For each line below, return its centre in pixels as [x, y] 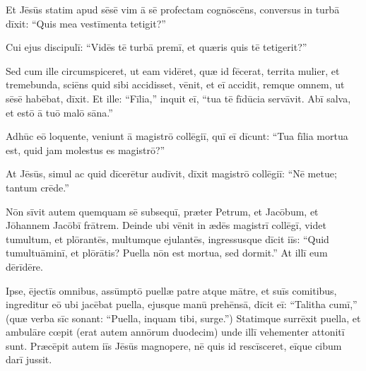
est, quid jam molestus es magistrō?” [85, 149]
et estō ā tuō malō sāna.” [59, 112]
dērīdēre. [24, 266]
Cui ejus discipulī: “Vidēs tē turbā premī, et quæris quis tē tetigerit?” [157, 47]
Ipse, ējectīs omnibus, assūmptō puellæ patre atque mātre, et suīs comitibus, [171, 290]
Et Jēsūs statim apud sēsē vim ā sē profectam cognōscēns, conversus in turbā [173, 9]
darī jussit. [29, 359]
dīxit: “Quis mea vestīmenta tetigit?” [86, 23]
